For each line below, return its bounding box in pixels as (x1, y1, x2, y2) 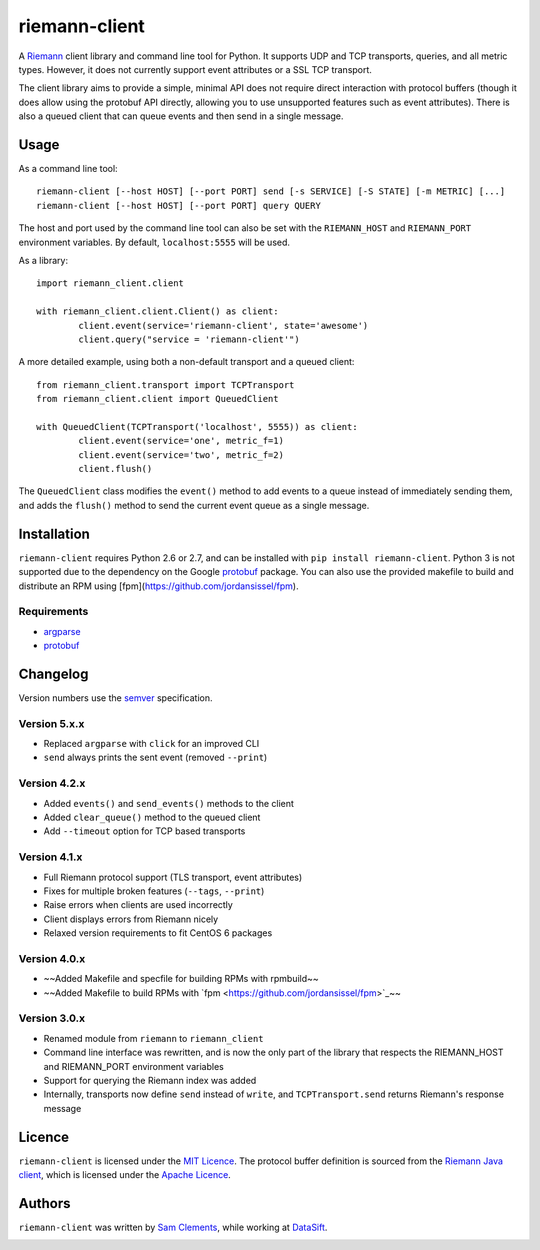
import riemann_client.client (36, 278, 185, 289)
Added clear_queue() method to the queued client (43, 811, 261, 824)
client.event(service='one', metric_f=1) (78, 435, 285, 447)
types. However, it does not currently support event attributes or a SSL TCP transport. (18, 63, 372, 75)
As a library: (18, 254, 69, 266)
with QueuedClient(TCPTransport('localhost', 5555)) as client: (36, 421, 359, 432)
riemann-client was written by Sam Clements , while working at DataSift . (18, 1221, 328, 1233)
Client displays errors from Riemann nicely (43, 913, 219, 925)
